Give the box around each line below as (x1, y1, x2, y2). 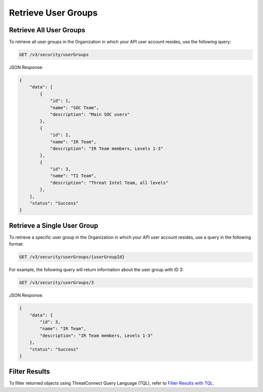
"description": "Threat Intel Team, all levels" (50, 180, 169, 186)
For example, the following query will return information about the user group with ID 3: (9, 267, 184, 273)
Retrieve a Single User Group (9, 221, 98, 229)
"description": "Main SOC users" (50, 111, 130, 117)
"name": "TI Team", (50, 173, 97, 179)
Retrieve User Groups (9, 7, 98, 18)
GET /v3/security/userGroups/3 (19, 280, 94, 286)
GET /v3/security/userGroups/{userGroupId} (19, 254, 125, 260)
